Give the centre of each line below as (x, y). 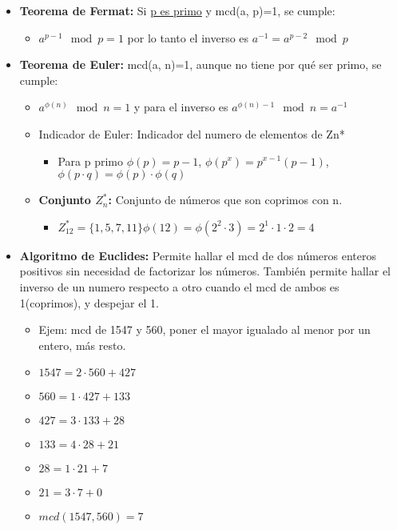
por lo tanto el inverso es (188, 37)
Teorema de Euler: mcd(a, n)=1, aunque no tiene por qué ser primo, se (200, 64)
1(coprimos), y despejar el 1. (89, 302)
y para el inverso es (181, 107)
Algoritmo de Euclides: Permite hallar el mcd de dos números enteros (198, 255)
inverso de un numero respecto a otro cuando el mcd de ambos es (179, 286)
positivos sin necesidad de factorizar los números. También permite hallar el (205, 271)
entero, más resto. (82, 345)
